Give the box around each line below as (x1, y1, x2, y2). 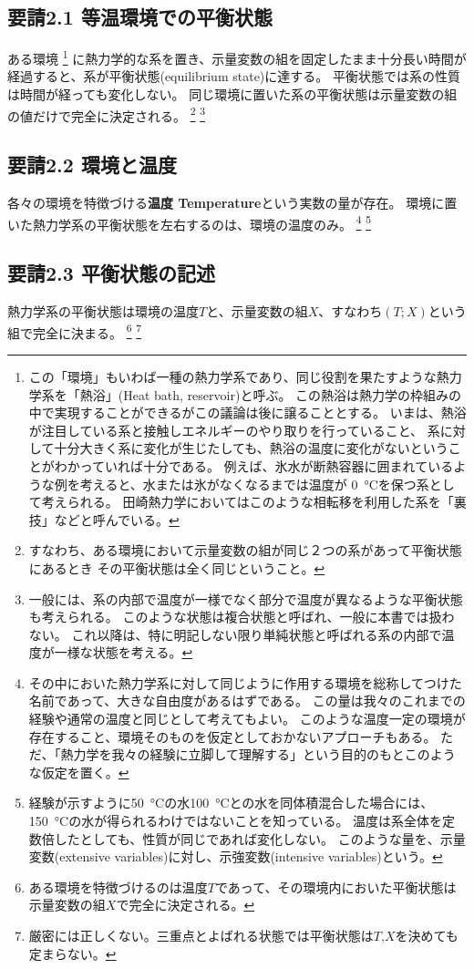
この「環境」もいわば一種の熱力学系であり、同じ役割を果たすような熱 (28, 366, 449, 386)
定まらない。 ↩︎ (28, 943, 117, 963)
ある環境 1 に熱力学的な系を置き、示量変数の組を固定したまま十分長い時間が (7, 46, 467, 67)
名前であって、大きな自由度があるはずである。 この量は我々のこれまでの (28, 691, 466, 710)
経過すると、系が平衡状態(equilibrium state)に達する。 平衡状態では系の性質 (7, 67, 460, 86)
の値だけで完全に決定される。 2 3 (7, 103, 206, 125)
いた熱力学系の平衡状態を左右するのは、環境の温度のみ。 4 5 (7, 211, 372, 233)
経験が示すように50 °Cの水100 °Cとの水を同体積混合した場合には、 (28, 793, 434, 812)
